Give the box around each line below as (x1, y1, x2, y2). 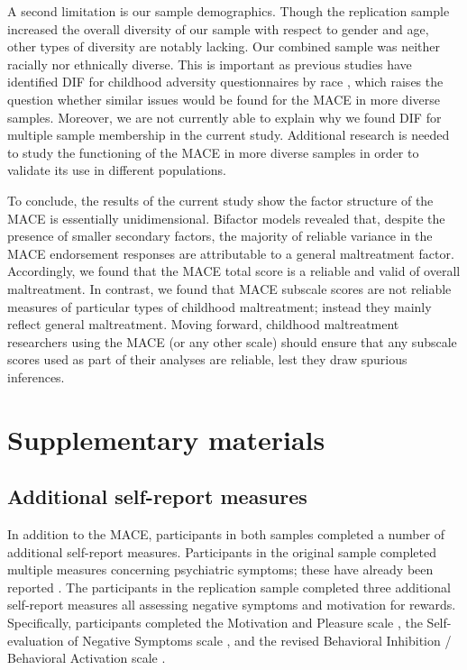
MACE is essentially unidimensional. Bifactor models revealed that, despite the (7, 208, 445, 227)
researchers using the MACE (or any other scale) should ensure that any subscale (7, 332, 457, 351)
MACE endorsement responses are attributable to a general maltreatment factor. (7, 243, 454, 262)
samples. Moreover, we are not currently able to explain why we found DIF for (7, 107, 442, 126)
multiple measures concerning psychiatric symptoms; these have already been (7, 560, 434, 579)
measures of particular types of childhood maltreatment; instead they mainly (7, 297, 432, 316)
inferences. (7, 367, 65, 386)
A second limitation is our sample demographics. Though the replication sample (7, 2, 450, 20)
